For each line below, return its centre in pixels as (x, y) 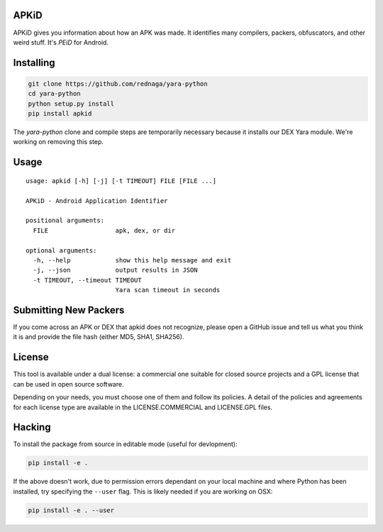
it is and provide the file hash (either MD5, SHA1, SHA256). (99, 337)
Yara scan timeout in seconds (168, 290)
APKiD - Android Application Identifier (97, 201)
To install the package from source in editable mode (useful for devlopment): (125, 444)
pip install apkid (60, 114)
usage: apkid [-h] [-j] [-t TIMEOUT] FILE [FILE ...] (121, 181)
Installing (34, 63)
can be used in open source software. (68, 384)
